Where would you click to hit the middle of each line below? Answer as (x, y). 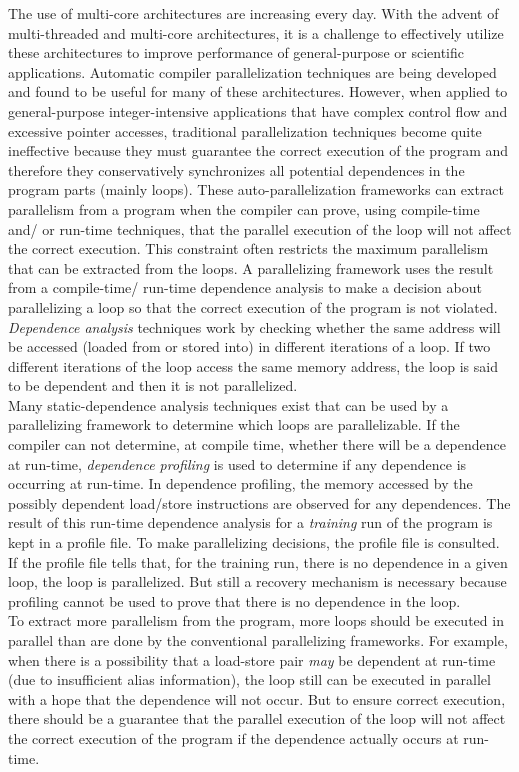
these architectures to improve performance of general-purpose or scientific (236, 52)
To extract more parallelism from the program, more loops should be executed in (256, 620)
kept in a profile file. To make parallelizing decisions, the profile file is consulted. (254, 542)
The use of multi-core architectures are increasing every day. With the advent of (253, 13)
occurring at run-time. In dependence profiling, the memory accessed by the (240, 483)
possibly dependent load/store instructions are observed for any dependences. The (259, 502)
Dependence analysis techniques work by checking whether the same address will (254, 326)
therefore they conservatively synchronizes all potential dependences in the (236, 169)
